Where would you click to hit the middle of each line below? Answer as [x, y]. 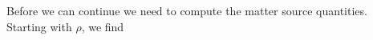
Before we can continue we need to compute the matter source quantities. [187, 10]
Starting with [39, 26]
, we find [103, 26]
